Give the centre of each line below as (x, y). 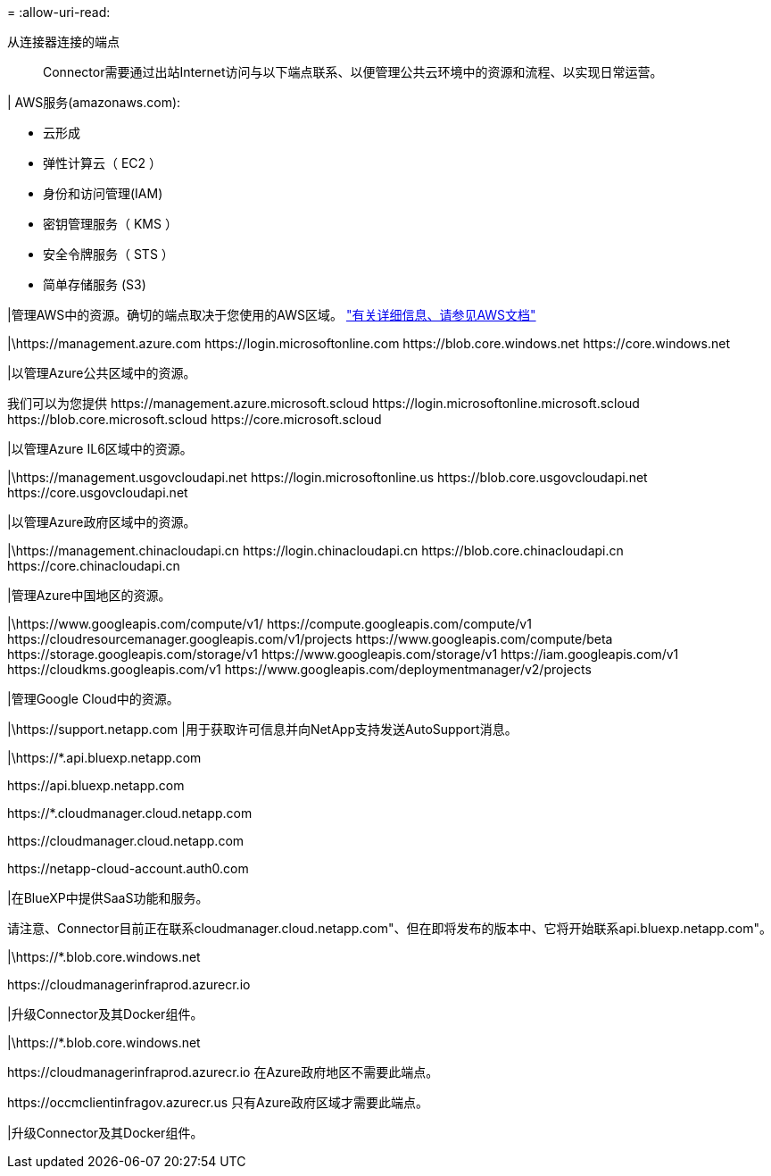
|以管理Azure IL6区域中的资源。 (100, 449)
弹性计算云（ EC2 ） (103, 163)
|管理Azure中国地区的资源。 (89, 595)
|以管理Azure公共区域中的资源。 (102, 373)
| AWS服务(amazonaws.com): (94, 102)
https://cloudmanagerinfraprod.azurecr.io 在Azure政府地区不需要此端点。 (223, 1072)
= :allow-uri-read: (59, 12)
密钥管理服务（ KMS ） (110, 224)
